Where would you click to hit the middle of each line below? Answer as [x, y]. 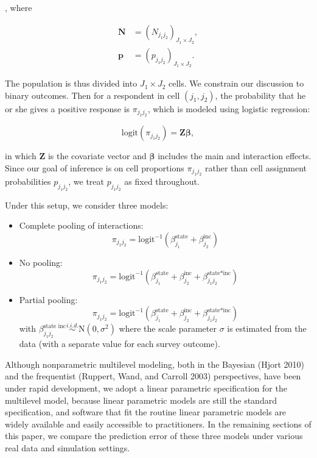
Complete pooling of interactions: [81, 225]
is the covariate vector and [97, 156]
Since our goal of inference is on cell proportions [95, 167]
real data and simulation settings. [68, 447]
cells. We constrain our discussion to [236, 83]
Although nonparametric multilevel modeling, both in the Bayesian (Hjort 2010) [155, 364]
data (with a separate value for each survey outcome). [120, 344]
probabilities [28, 181]
